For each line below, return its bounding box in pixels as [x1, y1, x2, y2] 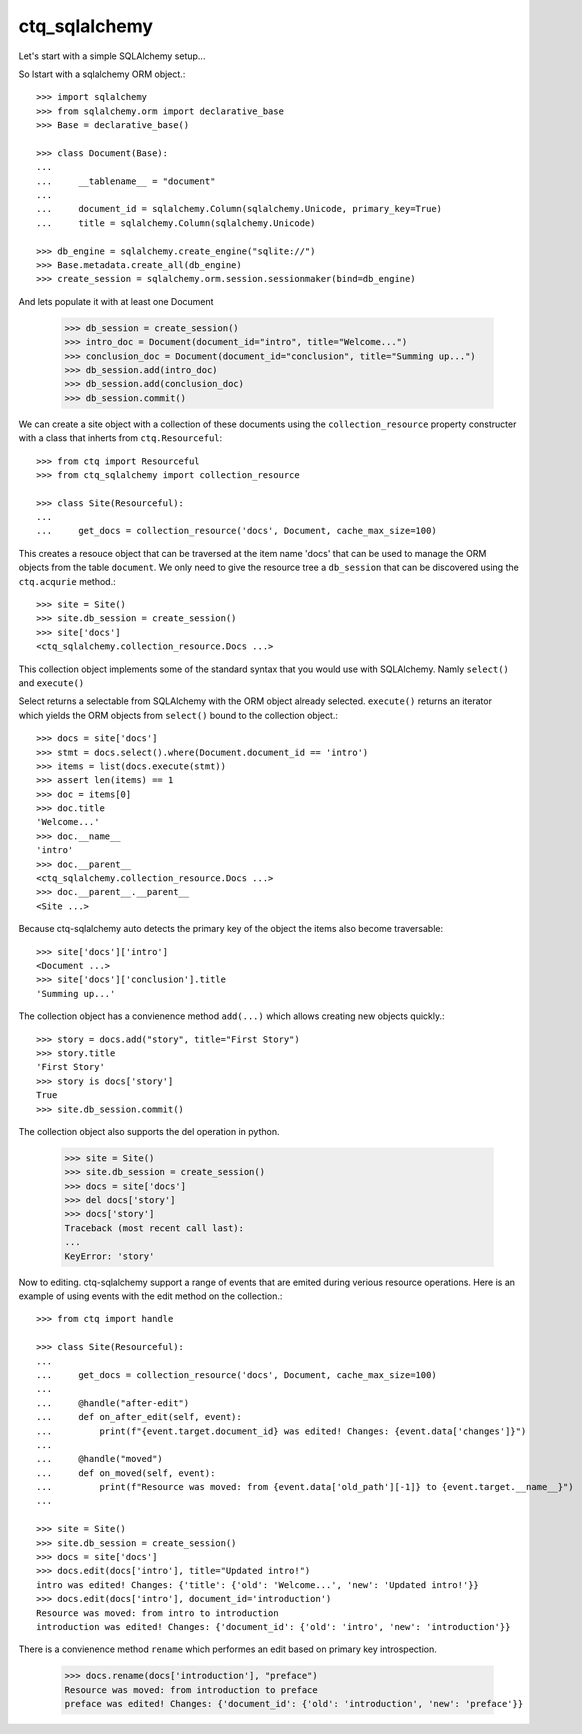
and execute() [18, 676, 85, 689]
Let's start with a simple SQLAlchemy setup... [18, 50, 206, 62]
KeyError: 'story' [64, 1250, 155, 1262]
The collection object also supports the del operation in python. [18, 1125, 280, 1137]
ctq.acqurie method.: [18, 575, 116, 587]
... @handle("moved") [36, 1453, 164, 1465]
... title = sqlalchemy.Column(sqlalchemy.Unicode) [36, 217, 316, 229]
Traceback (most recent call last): [64, 1222, 245, 1234]
